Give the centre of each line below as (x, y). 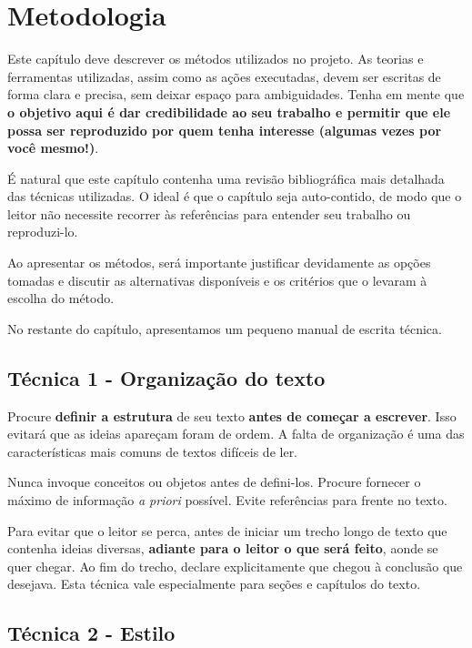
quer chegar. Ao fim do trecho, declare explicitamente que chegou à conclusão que (235, 566)
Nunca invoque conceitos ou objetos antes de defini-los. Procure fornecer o (214, 482)
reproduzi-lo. (43, 232)
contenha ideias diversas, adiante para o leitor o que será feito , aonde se (223, 548)
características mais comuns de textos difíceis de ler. (153, 451)
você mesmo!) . (53, 148)
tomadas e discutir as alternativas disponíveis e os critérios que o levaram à (217, 280)
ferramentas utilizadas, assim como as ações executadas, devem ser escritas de (224, 76)
